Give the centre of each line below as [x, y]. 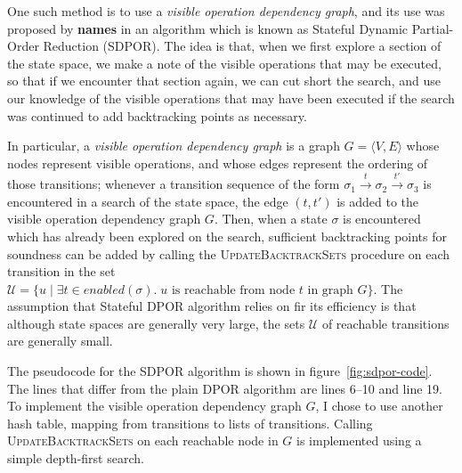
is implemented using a [359, 440]
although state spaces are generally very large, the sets [156, 323]
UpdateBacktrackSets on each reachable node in [143, 440]
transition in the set [61, 271]
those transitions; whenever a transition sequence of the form [174, 184]
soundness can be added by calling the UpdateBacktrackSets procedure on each [229, 253]
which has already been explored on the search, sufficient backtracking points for [227, 236]
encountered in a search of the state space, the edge [148, 201]
